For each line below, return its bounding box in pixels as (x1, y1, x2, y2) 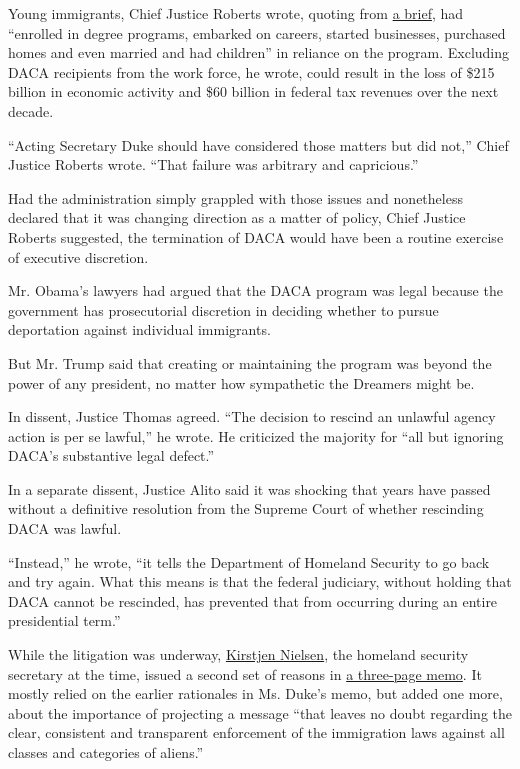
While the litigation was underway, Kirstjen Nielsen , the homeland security (8, 644, 469, 665)
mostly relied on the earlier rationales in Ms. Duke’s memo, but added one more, (8, 683, 503, 704)
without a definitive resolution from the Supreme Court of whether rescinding (8, 498, 484, 519)
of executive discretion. (8, 246, 149, 267)
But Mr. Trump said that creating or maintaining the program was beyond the (8, 352, 492, 373)
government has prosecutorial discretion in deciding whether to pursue (8, 299, 439, 320)
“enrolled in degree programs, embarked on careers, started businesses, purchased (8, 22, 506, 43)
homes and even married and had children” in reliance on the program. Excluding (8, 42, 510, 63)
